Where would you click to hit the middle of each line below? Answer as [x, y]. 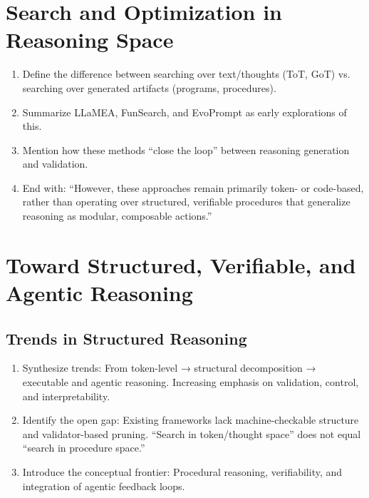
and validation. [55, 164]
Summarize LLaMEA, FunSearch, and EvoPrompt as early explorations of [184, 112]
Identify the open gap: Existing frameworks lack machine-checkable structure [191, 420]
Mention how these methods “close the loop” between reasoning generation [186, 149]
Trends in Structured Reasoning [126, 338]
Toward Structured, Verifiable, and [181, 264]
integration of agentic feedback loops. [104, 486]
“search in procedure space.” [84, 448]
